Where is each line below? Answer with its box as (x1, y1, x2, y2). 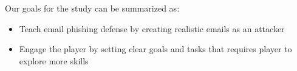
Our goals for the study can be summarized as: (5, 2, 180, 14)
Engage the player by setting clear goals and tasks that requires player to (19, 42, 292, 55)
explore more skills (19, 54, 89, 67)
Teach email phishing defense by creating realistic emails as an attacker (19, 22, 285, 35)
